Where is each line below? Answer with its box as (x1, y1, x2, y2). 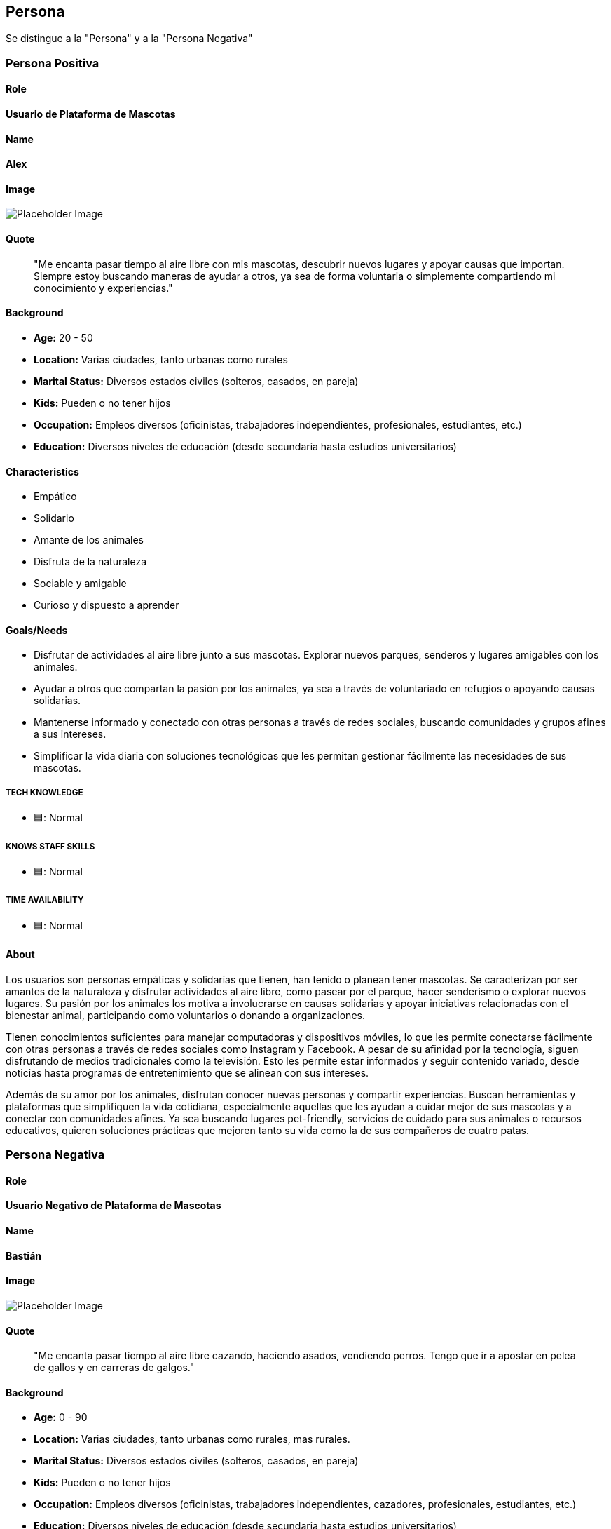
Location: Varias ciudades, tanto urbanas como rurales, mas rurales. (34, 1433, 350, 1446)
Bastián (6, 1249, 41, 1262)
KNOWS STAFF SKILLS (6, 841, 95, 851)
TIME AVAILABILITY (6, 895, 84, 905)
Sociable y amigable (34, 577, 127, 590)
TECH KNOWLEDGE (6, 787, 83, 797)
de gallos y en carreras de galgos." (34, 1361, 195, 1374)
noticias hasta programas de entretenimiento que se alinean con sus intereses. (6, 1066, 369, 1079)
